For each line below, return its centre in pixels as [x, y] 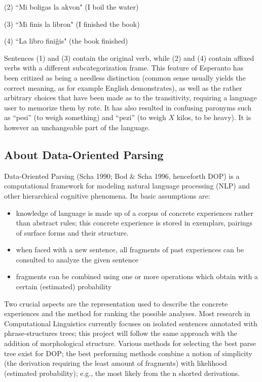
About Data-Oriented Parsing [84, 154]
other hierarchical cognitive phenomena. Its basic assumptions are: [107, 195]
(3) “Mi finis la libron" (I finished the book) [72, 24]
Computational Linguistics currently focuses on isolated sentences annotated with [131, 323]
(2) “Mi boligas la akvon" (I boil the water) [71, 7]
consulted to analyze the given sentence [77, 259]
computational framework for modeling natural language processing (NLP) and [127, 186]
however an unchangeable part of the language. [77, 127]
